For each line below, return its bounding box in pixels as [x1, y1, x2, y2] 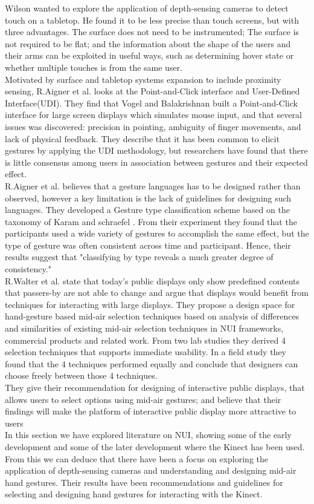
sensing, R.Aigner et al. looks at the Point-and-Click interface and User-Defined [5, 85, 300, 97]
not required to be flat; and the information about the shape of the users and [5, 37, 291, 50]
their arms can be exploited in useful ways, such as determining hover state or [5, 49, 294, 62]
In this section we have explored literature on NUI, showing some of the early [5, 428, 292, 441]
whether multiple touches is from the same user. [5, 61, 182, 73]
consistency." [5, 263, 51, 275]
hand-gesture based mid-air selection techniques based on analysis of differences [5, 310, 300, 322]
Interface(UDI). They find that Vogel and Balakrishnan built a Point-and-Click [5, 96, 298, 109]
